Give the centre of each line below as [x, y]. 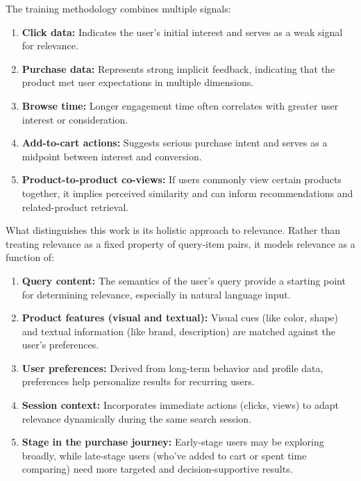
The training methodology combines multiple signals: [118, 8]
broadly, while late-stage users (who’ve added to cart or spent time [164, 455]
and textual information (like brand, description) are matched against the [178, 331]
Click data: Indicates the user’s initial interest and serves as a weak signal [182, 32]
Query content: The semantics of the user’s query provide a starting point [184, 280]
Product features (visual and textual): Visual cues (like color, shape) [180, 318]
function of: [30, 257]
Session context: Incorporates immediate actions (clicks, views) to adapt [180, 405]
